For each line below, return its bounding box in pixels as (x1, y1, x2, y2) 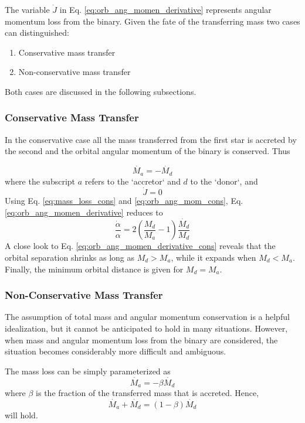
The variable (5, 4, 50, 15)
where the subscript (5, 175, 76, 187)
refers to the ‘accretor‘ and (84, 175, 181, 187)
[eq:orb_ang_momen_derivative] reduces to (5, 206, 163, 219)
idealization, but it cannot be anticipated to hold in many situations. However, (5, 322, 288, 334)
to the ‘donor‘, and (190, 175, 258, 187)
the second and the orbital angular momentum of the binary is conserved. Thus (5, 145, 290, 157)
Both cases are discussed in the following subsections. (5, 85, 196, 97)
